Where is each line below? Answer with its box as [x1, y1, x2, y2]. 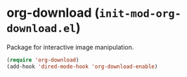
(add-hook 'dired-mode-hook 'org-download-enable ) [6, 63, 158, 70]
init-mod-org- [98, 7, 181, 20]
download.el [6, 22, 77, 36]
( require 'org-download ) [6, 56, 79, 64]
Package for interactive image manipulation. [6, 43, 134, 51]
